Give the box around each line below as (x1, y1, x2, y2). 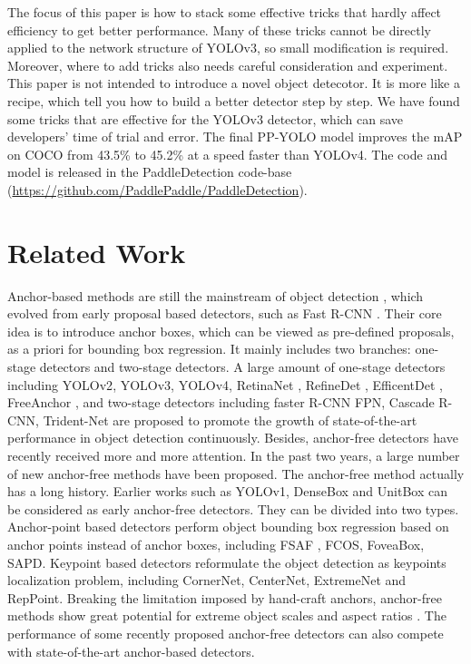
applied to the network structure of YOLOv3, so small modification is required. (7, 38, 449, 57)
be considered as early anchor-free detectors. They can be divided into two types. (7, 499, 459, 518)
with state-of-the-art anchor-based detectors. (7, 641, 255, 660)
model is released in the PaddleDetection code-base (7, 162, 292, 181)
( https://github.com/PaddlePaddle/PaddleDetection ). (7, 180, 308, 199)
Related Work (7, 233, 186, 270)
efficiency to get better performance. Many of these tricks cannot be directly (7, 20, 431, 39)
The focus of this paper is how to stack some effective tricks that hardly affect (7, 3, 442, 21)
